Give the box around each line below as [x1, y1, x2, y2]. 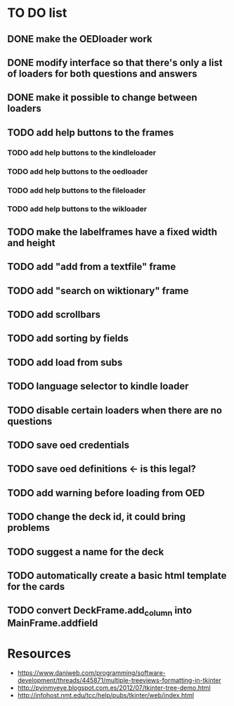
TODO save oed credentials [7, 439, 130, 451]
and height [7, 237, 56, 249]
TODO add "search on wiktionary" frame [7, 285, 189, 297]
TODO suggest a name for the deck [7, 546, 164, 558]
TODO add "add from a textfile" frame [7, 261, 176, 273]
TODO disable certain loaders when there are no [7, 404, 223, 416]
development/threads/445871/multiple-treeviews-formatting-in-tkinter [17, 676, 221, 685]
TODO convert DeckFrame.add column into [7, 605, 192, 618]
